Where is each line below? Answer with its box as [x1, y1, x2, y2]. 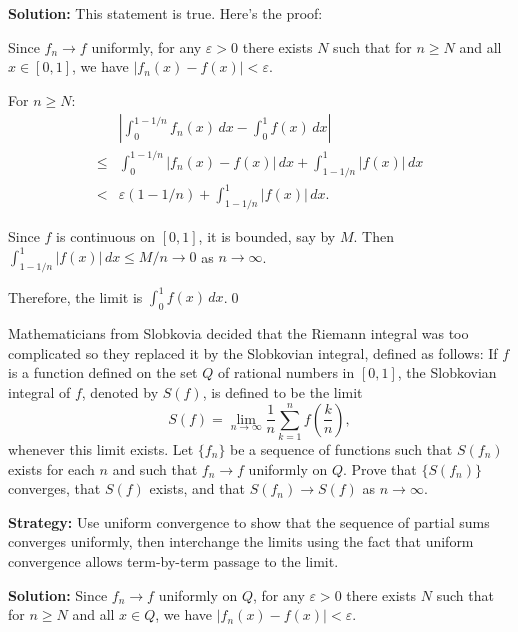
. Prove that [342, 458, 417, 479]
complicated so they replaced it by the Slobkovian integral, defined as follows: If [8, 342, 498, 363]
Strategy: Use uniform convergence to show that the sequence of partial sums [8, 511, 490, 532]
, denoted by [81, 382, 159, 403]
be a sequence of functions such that [230, 438, 453, 459]
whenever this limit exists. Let [8, 438, 194, 459]
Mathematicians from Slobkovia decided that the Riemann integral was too [8, 323, 469, 344]
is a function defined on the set [8, 362, 198, 383]
